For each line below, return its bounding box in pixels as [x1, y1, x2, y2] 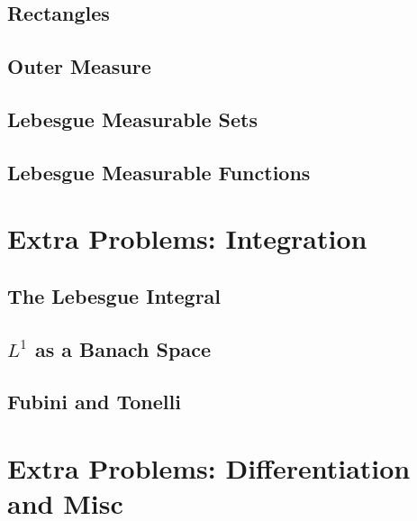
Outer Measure [7, 52, 151, 80]
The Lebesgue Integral [7, 281, 222, 309]
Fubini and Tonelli [7, 388, 181, 416]
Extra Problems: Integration [7, 220, 367, 257]
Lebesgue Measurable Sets [7, 105, 258, 133]
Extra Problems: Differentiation [7, 450, 411, 487]
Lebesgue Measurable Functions [7, 158, 311, 186]
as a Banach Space [34, 334, 211, 362]
